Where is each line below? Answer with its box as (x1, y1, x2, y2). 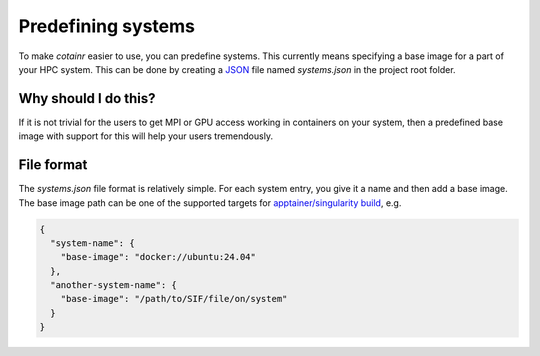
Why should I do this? (18, 90, 156, 107)
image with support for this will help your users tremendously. (18, 130, 274, 142)
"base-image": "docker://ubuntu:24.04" (60, 251, 257, 263)
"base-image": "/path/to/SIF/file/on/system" (60, 293, 288, 305)
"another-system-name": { (50, 280, 177, 291)
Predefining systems (18, 15, 195, 37)
